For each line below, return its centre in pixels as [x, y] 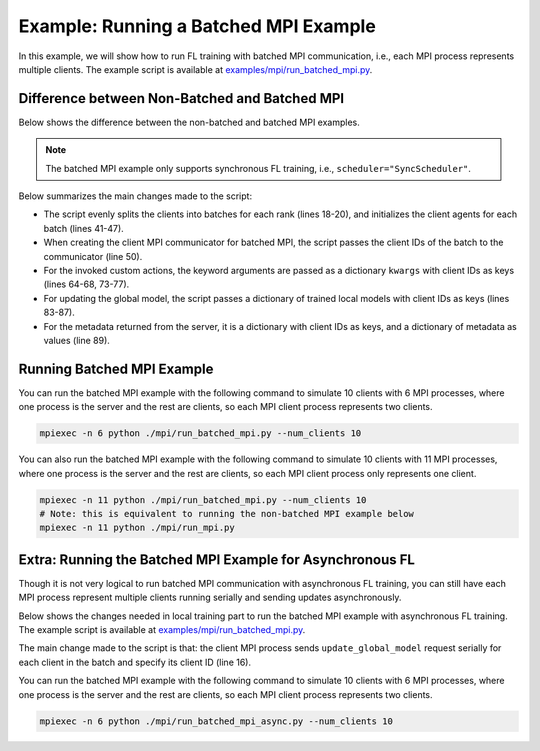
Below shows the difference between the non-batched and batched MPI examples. [189, 122]
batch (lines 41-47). [83, 228]
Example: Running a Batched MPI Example [197, 26]
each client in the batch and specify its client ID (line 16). [135, 662]
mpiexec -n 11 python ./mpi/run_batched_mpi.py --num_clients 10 [203, 499]
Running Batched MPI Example [116, 368]
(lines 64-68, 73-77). [86, 284]
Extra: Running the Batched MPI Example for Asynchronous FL [216, 559]
